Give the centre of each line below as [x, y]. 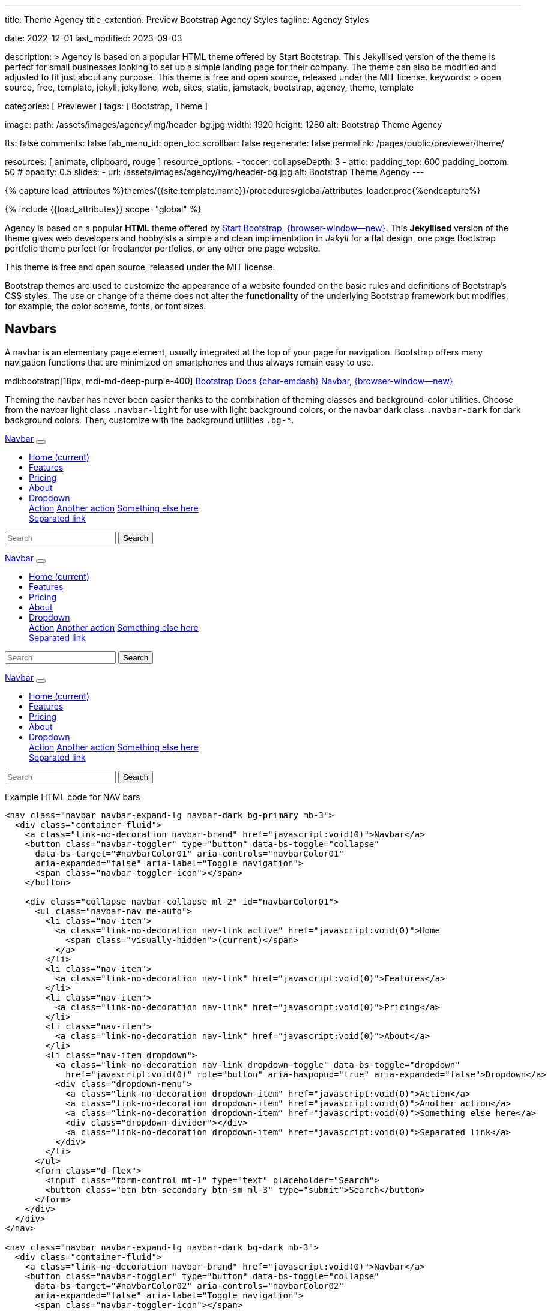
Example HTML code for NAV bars [73, 797]
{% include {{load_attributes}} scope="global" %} [103, 209]
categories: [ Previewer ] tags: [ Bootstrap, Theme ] [107, 106]
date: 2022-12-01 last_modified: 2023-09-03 [94, 38]
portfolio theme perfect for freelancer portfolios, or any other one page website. [163, 248]
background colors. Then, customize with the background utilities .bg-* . [149, 420]
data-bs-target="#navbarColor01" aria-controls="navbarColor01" [189, 853]
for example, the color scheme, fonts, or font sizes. [106, 306]
